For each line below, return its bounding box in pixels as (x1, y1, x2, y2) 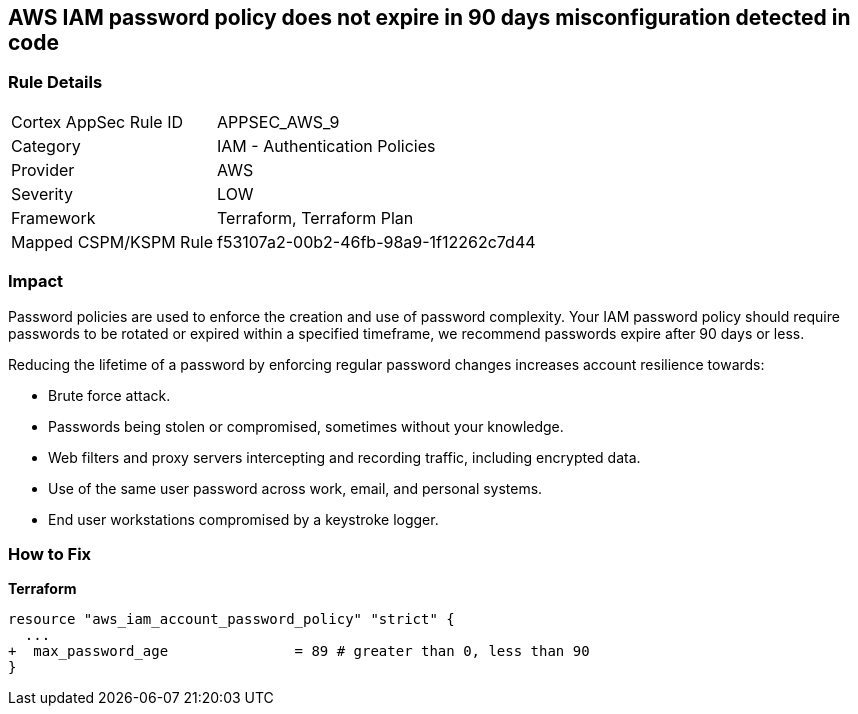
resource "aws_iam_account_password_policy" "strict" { (8, 611, 455, 628)
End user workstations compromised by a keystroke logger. (48, 510, 439, 528)
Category (11, 135, 81, 156)
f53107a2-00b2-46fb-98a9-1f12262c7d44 (217, 231, 536, 252)
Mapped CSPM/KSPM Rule (11, 231, 214, 252)
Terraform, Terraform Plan (217, 207, 414, 228)
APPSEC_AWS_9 (217, 111, 340, 132)
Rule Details (8, 72, 103, 93)
